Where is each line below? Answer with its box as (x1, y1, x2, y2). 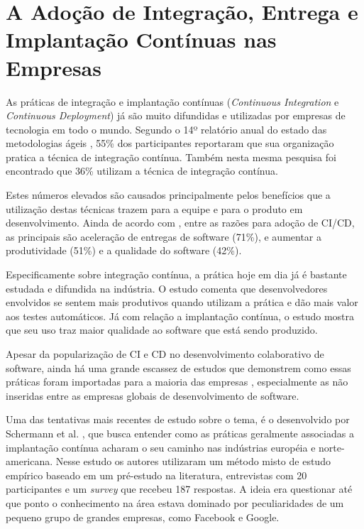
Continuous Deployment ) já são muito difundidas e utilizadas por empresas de (6, 108, 346, 123)
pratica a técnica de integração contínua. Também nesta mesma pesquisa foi (6, 149, 336, 164)
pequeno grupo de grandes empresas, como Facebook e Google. (6, 509, 280, 524)
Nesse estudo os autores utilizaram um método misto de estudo (55, 454, 331, 469)
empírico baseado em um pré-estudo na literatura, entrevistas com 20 (6, 467, 307, 482)
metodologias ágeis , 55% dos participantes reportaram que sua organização (6, 136, 334, 151)
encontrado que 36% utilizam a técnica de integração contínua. (6, 163, 278, 178)
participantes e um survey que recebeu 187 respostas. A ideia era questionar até (6, 481, 353, 496)
